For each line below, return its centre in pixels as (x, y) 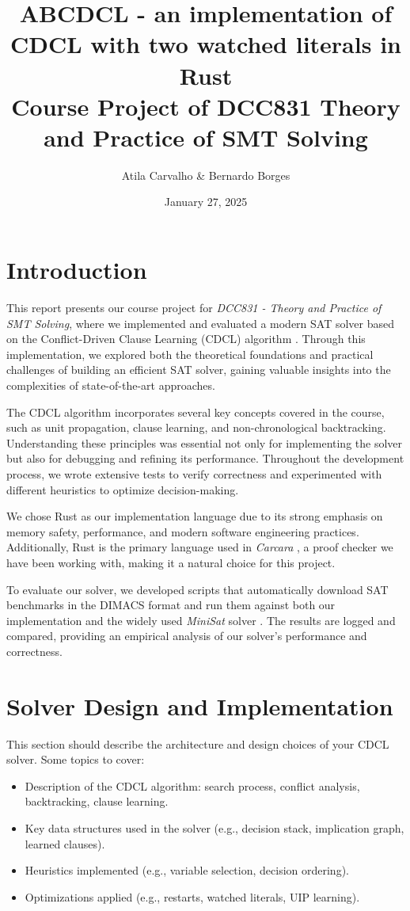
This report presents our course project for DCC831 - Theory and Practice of (194, 307)
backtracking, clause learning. (97, 801)
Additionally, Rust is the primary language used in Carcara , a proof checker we (200, 547)
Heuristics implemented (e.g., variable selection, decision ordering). (187, 870)
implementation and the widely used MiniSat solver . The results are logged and (201, 620)
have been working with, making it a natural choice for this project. (171, 562)
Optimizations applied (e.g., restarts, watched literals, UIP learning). (192, 896)
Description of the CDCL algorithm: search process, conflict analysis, (192, 785)
